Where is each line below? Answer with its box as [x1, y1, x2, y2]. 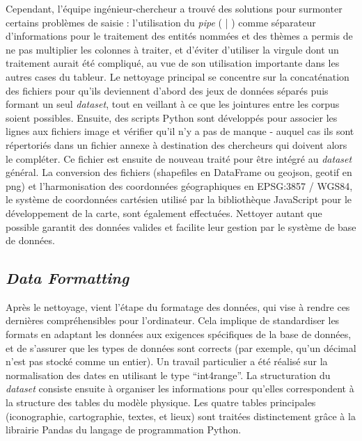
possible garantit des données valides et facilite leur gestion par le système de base [6, 219, 356, 234]
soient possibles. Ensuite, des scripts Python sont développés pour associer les [6, 110, 338, 125]
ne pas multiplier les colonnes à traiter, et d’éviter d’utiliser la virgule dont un [6, 42, 339, 56]
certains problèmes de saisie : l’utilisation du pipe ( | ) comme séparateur [6, 15, 316, 29]
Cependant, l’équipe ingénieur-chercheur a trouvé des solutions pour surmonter [6, 1, 343, 15]
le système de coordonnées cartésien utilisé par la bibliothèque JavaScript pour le [6, 192, 352, 207]
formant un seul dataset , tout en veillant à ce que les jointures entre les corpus [6, 97, 340, 111]
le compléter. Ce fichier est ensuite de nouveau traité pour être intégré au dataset [6, 151, 352, 166]
